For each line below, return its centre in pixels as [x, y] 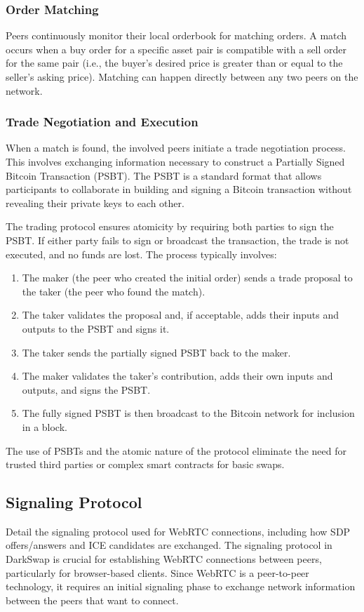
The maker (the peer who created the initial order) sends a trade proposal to [187, 278]
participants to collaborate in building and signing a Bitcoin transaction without [179, 189]
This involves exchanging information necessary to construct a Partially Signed [175, 161]
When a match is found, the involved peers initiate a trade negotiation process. [176, 148]
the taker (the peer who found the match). [114, 291]
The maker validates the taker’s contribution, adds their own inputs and [177, 376]
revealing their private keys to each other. [95, 202]
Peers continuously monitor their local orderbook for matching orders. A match [176, 35]
